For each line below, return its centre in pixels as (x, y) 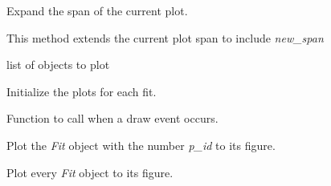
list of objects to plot (58, 65)
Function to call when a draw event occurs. (112, 118)
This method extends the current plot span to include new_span (165, 37)
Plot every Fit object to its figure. (90, 172)
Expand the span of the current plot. (97, 10)
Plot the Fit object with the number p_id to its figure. (141, 145)
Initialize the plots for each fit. (82, 91)
